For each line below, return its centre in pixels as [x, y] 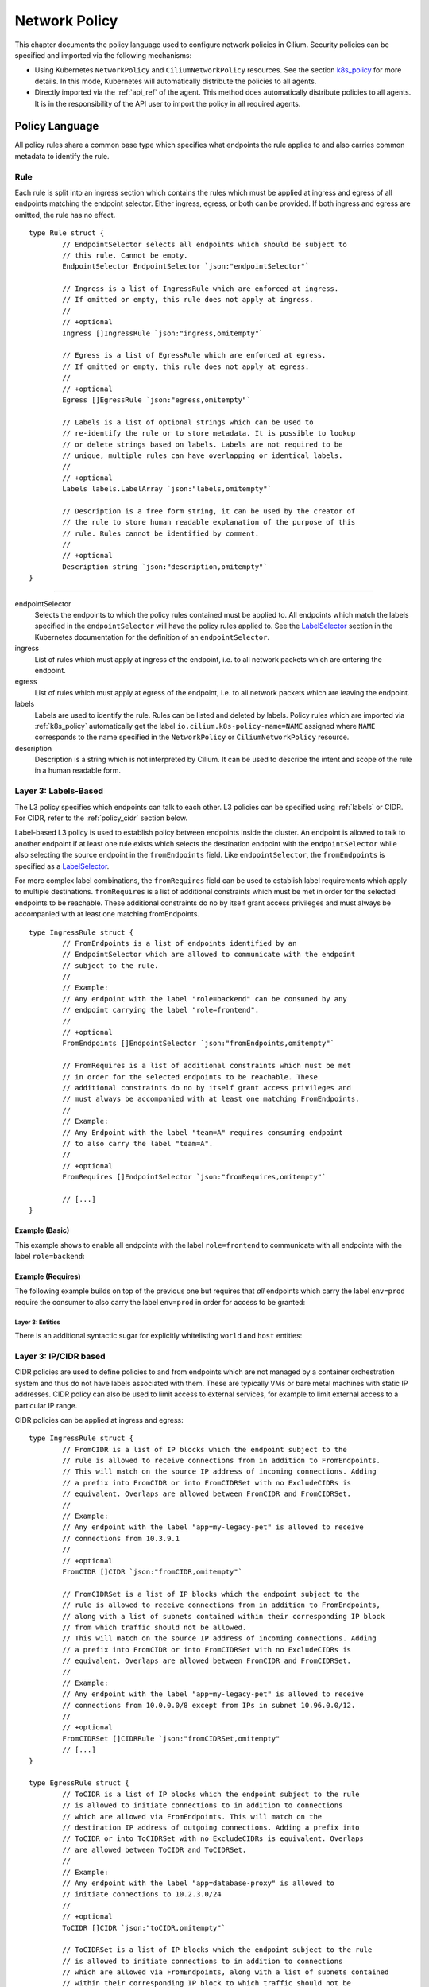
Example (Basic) [42, 1230]
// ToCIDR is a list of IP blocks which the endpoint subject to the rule [211, 1794]
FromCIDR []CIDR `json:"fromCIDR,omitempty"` [152, 1572]
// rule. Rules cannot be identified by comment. [161, 533]
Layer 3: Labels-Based [59, 791]
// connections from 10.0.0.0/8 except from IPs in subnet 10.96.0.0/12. [209, 1705]
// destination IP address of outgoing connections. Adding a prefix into [211, 1827]
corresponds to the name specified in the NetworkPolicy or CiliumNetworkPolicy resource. [192, 737]
